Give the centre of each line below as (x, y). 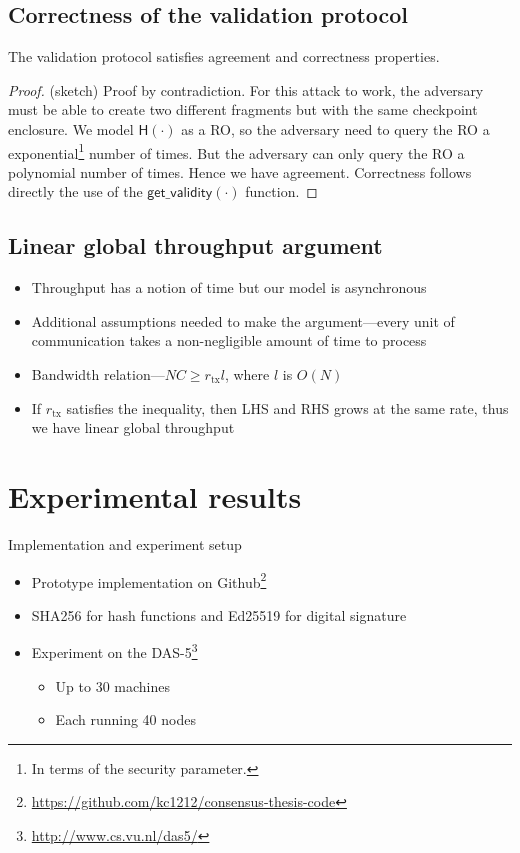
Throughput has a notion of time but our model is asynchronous (229, 287)
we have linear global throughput (133, 427)
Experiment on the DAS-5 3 (114, 650)
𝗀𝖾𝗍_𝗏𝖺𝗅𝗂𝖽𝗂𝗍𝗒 (180, 193)
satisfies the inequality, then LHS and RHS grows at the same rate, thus (287, 407)
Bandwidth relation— (98, 374)
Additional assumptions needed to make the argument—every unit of (243, 320)
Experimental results (155, 495)
